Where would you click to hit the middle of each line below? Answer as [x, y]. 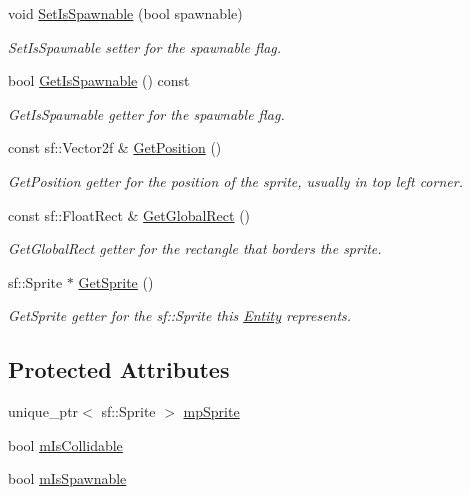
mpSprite [211, 411]
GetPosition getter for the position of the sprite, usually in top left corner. [235, 180]
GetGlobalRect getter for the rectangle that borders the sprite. [195, 248]
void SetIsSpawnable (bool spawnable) [125, 13]
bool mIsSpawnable [67, 478]
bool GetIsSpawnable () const [99, 80]
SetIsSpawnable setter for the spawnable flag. [145, 46]
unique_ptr [43, 411]
